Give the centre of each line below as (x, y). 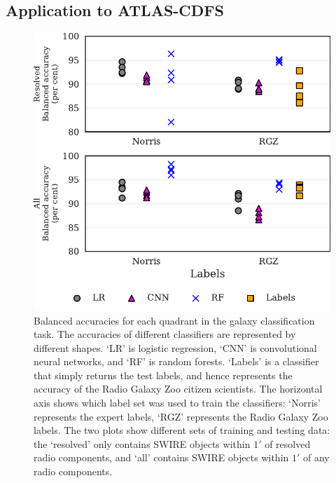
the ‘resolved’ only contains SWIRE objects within (142, 443)
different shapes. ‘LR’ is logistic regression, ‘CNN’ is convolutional (175, 347)
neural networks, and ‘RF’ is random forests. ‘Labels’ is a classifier (176, 361)
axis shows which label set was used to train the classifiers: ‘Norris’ (177, 403)
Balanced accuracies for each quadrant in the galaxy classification (174, 320)
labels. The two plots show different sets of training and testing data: (182, 430)
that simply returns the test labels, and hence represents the (163, 375)
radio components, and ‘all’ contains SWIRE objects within (161, 457)
